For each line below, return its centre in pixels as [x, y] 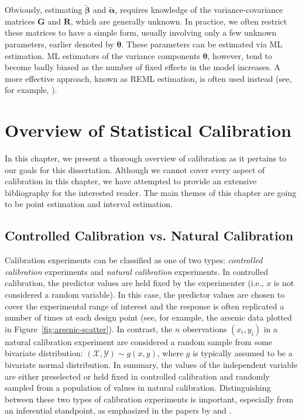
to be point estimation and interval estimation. [89, 204]
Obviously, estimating [44, 10]
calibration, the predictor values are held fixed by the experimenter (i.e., [134, 283]
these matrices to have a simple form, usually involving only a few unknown [141, 32]
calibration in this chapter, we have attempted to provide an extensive [131, 181]
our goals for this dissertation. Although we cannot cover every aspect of [135, 169]
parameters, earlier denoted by [59, 44]
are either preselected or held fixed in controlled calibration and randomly [137, 376]
